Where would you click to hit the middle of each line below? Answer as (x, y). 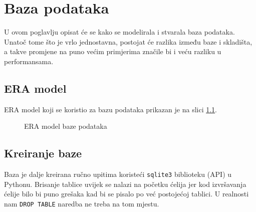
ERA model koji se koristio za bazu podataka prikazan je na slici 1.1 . (111, 109)
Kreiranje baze (43, 153)
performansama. (29, 61)
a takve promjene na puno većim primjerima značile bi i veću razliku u (113, 51)
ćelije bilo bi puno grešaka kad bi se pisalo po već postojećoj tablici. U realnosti (126, 194)
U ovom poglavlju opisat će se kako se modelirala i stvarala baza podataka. (119, 32)
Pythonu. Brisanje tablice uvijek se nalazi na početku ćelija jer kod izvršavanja (125, 184)
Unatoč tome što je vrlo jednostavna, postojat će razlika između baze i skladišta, (128, 41)
